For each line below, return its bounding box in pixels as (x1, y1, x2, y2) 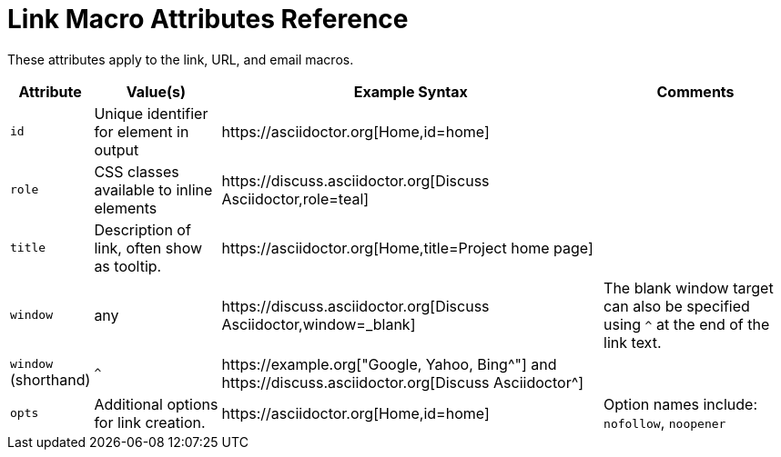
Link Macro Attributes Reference (7, 4, 409, 35)
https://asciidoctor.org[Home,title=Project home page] (221, 238, 593, 257)
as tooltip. (94, 256, 162, 275)
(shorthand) (10, 371, 91, 390)
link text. (603, 333, 662, 352)
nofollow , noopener (603, 412, 726, 432)
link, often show (94, 238, 203, 257)
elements (94, 198, 157, 217)
